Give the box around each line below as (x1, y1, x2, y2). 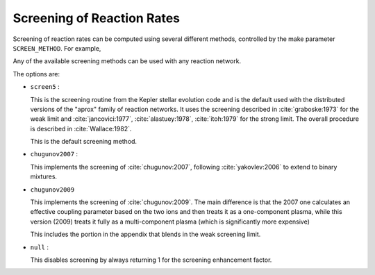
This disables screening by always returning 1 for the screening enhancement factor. (30, 256, 272, 264)
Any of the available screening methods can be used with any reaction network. (12, 57, 242, 65)
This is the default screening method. (30, 137, 137, 146)
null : (30, 243, 49, 251)
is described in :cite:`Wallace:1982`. (30, 124, 132, 133)
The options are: (12, 69, 60, 78)
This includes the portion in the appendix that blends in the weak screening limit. (30, 230, 261, 239)
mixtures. (30, 172, 58, 181)
